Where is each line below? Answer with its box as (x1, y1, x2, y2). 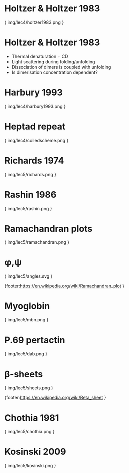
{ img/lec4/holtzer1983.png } (4, 19, 64, 25)
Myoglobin (4, 300, 50, 312)
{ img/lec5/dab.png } (4, 351, 48, 357)
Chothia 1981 (4, 412, 59, 423)
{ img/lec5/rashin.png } (4, 205, 52, 211)
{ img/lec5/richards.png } (4, 171, 57, 177)
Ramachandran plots (4, 223, 93, 234)
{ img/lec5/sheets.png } (4, 385, 53, 391)
